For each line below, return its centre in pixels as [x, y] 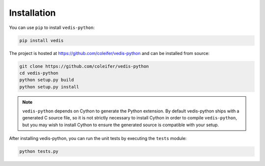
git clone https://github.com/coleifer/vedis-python [84, 66]
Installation [32, 13]
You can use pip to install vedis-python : [52, 28]
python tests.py [39, 152]
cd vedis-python [39, 73]
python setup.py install [49, 87]
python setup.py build [47, 80]
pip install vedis [41, 40]
